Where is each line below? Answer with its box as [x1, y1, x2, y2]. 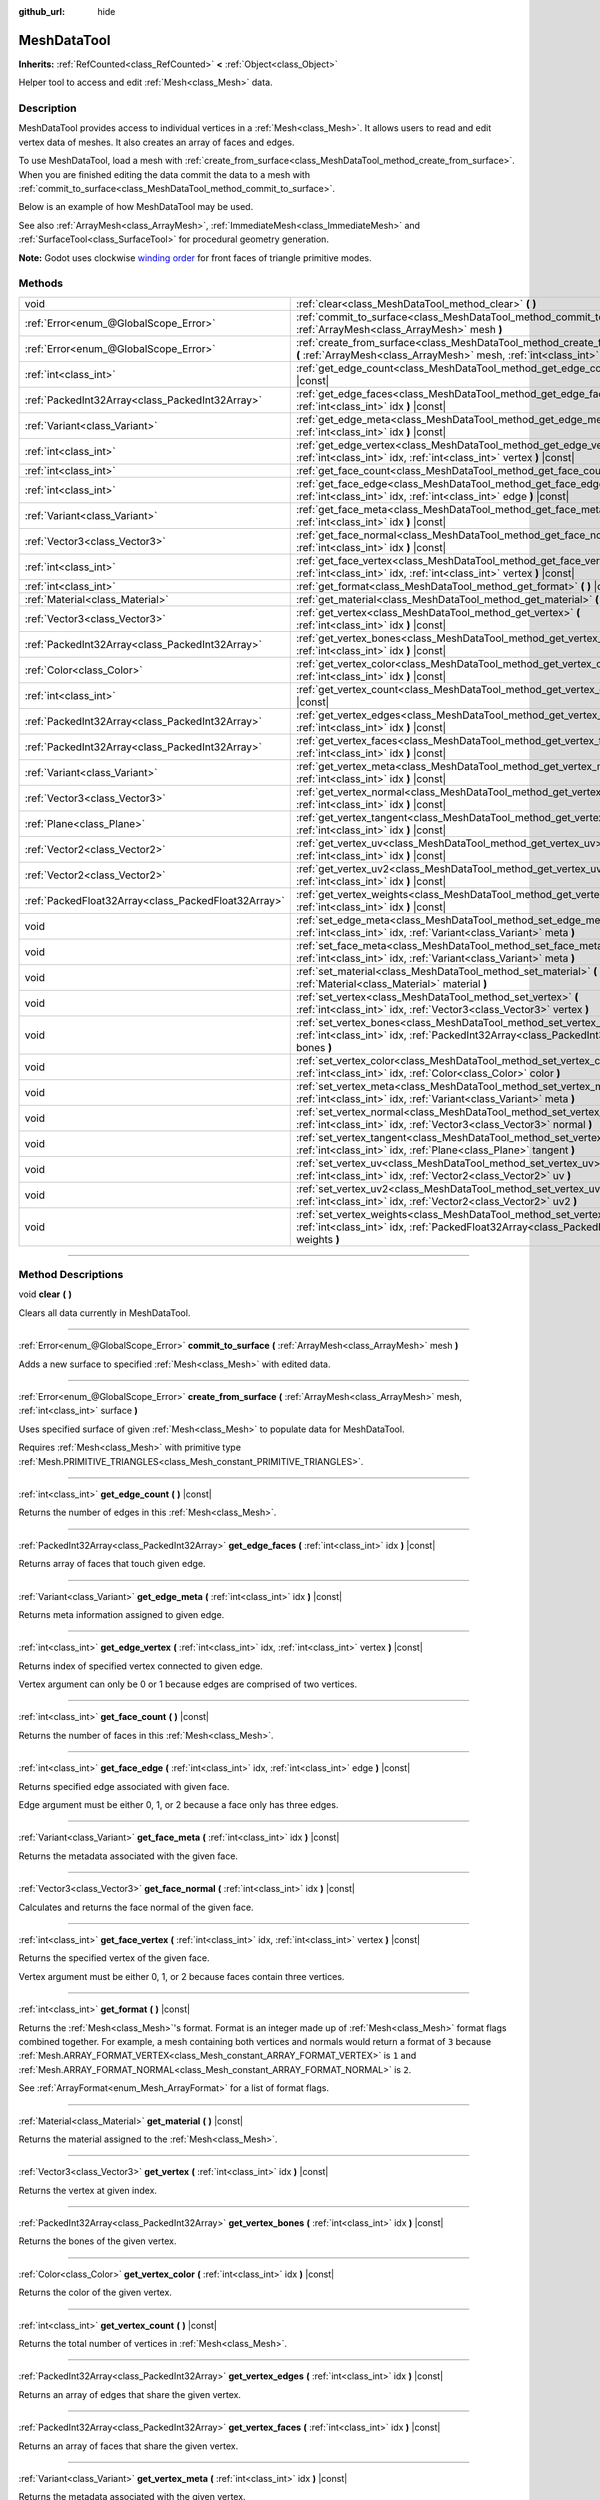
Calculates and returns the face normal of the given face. [18, 1901, 254, 1913]
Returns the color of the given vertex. [18, 2286, 172, 2299]
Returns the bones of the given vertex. [18, 2235, 177, 2247]
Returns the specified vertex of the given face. [18, 1952, 210, 1964]
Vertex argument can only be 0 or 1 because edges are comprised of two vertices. [18, 1678, 358, 1690]
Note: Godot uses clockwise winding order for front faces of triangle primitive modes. [18, 251, 372, 264]
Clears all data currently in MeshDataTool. [18, 1306, 191, 1319]
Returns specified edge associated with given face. [18, 1780, 230, 1792]
